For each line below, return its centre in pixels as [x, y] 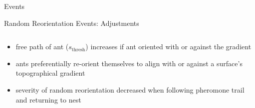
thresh [78, 50]
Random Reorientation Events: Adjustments [72, 23]
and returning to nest [48, 99]
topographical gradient [50, 73]
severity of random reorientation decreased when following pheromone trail [130, 89]
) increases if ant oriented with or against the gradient [168, 47]
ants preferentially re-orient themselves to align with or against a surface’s [129, 63]
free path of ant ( [42, 47]
